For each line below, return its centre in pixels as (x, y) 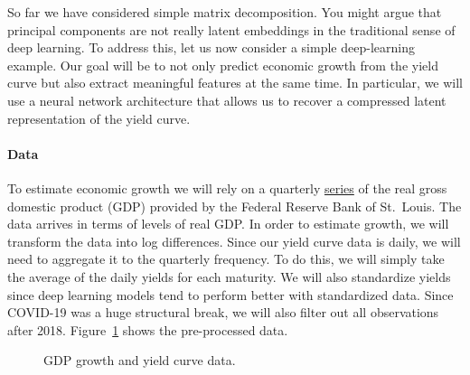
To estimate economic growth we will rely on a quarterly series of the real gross (227, 187)
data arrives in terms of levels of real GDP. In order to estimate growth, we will (228, 224)
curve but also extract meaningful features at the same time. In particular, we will (235, 83)
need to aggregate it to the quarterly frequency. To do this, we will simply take (226, 259)
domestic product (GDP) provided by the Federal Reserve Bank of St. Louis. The (235, 206)
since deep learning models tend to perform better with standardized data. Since (230, 294)
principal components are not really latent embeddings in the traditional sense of (231, 29)
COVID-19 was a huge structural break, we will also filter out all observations (223, 312)
